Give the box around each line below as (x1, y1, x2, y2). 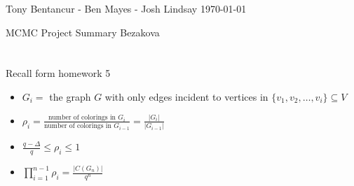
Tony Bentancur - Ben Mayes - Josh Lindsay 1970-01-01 (6, 1, 247, 15)
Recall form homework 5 (6, 66, 111, 80)
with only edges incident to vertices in (104, 89, 268, 103)
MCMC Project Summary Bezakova (6, 24, 160, 39)
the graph (49, 89, 91, 103)
